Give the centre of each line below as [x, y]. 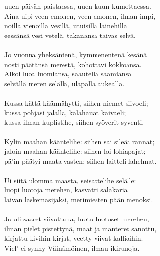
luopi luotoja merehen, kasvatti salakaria [66, 190]
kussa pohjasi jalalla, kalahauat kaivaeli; [65, 112]
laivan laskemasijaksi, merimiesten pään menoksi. [79, 199]
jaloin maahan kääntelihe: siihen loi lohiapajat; [75, 151]
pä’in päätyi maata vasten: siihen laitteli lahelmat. [80, 161]
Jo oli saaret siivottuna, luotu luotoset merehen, [77, 219]
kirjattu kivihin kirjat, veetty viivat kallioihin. [74, 238]
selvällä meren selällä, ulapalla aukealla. [64, 83]
